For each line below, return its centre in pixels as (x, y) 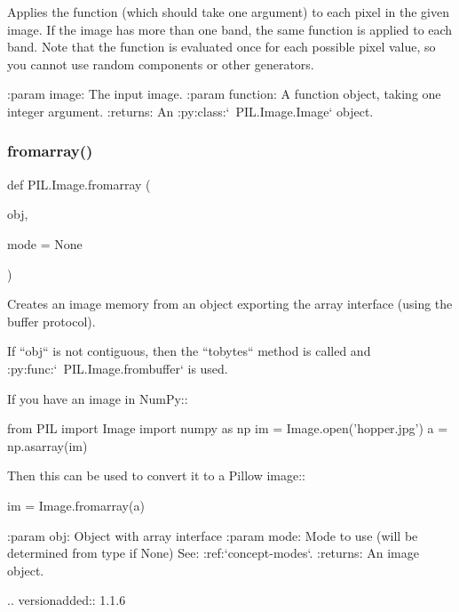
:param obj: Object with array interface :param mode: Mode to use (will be (213, 535)
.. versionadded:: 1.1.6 (67, 600)
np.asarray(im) (47, 445)
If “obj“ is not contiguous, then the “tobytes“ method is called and (189, 351)
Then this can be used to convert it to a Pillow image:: (156, 475)
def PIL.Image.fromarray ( (79, 184)
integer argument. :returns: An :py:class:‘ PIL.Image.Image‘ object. (190, 111)
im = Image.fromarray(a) (76, 505)
